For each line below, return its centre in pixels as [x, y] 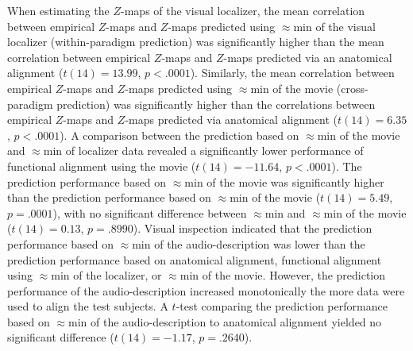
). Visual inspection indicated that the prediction [253, 228]
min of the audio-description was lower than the [249, 243]
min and [285, 212]
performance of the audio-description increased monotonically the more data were [206, 290]
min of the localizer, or [106, 275]
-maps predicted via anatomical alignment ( [232, 120]
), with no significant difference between [150, 212]
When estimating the [58, 10]
